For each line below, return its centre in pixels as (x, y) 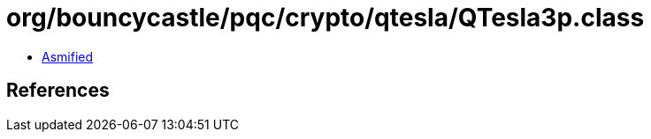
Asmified (68, 56)
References (58, 91)
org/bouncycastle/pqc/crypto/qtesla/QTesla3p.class (325, 18)
